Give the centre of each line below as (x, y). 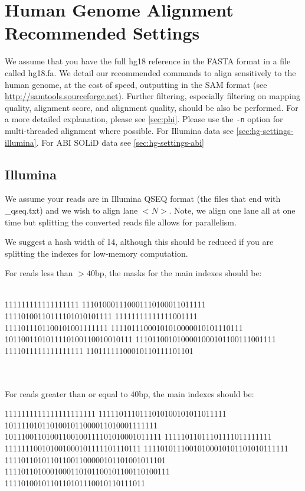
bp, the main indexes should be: (196, 393)
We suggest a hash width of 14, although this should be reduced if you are (139, 242)
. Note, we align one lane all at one (232, 210)
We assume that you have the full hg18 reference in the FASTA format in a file (148, 61)
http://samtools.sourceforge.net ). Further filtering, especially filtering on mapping (152, 96)
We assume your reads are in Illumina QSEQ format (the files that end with (143, 199)
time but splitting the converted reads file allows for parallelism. (121, 222)
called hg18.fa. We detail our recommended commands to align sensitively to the (150, 72)
